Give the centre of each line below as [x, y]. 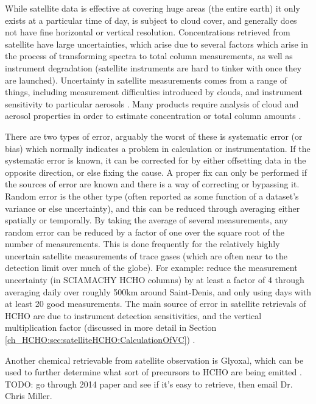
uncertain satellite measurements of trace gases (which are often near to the [146, 255]
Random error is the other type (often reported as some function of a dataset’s [152, 196]
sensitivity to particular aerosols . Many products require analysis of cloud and [152, 103]
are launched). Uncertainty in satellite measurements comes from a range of [146, 80]
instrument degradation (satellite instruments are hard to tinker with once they [153, 67]
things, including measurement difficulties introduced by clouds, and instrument [154, 92]
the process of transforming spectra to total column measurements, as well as [149, 56]
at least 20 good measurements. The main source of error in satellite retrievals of [156, 304]
